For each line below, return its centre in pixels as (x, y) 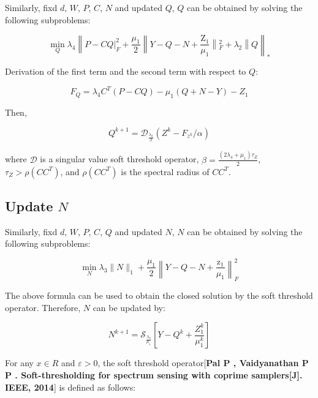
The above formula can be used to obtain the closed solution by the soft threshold (159, 295)
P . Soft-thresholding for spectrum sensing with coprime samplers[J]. (154, 375)
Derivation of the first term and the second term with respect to (126, 71)
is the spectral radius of (165, 171)
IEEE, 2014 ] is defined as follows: (70, 387)
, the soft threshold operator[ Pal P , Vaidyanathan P (203, 363)
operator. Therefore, (43, 307)
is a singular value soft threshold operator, (119, 159)
